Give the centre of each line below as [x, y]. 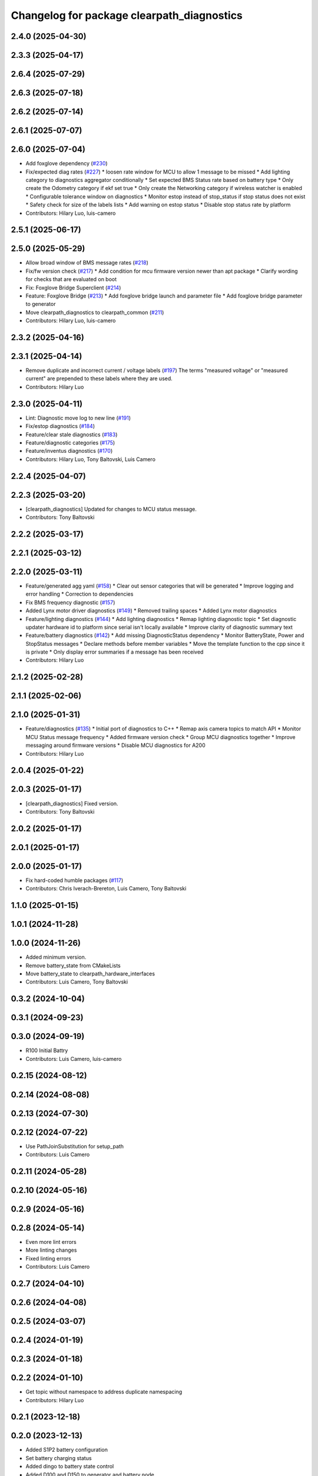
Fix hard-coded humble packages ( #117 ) [74, 880]
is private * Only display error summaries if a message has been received [115, 652]
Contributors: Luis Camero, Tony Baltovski [77, 982]
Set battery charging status [59, 1458]
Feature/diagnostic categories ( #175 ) [70, 442]
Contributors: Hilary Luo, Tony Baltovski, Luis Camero [91, 459]
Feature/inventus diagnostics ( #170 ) [69, 451]
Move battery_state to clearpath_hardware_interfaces [90, 974]
